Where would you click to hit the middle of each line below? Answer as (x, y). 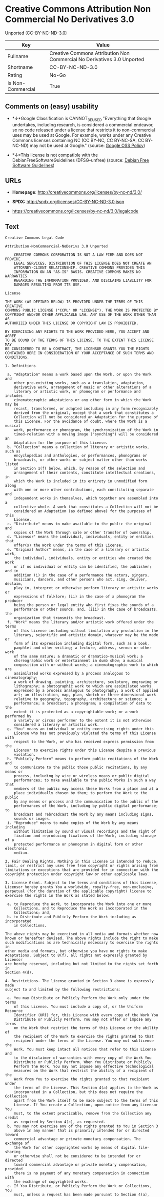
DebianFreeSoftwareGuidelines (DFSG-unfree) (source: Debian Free (81, 160)
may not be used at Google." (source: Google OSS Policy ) (87, 145)
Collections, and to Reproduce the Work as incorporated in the (81, 908)
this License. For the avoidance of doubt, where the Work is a (81, 422)
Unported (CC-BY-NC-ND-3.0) (36, 33)
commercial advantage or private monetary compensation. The (77, 1139)
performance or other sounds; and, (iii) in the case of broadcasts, (86, 609)
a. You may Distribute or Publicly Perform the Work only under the (78, 998)
